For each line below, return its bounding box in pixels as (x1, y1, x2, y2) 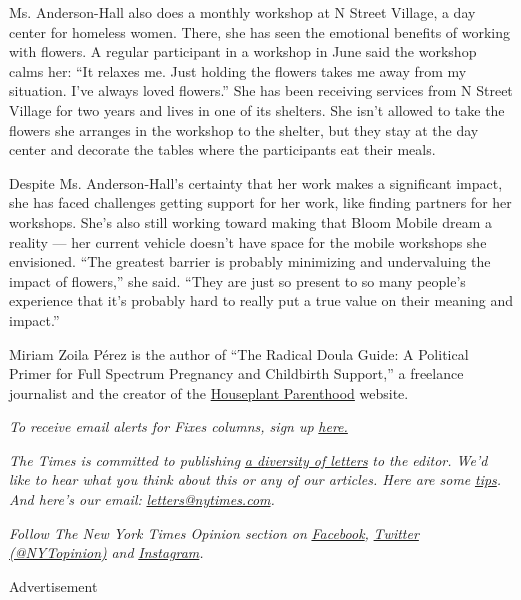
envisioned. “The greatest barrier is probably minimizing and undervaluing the (9, 251, 491, 272)
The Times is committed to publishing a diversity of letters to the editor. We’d (9, 449, 488, 470)
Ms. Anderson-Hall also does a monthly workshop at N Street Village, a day (9, 2, 476, 22)
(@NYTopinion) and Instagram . (9, 542, 204, 563)
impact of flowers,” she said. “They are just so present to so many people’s (9, 270, 466, 291)
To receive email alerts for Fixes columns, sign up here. (9, 416, 348, 437)
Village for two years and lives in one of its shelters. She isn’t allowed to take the (9, 99, 505, 120)
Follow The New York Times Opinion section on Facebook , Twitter (9, 522, 419, 543)
